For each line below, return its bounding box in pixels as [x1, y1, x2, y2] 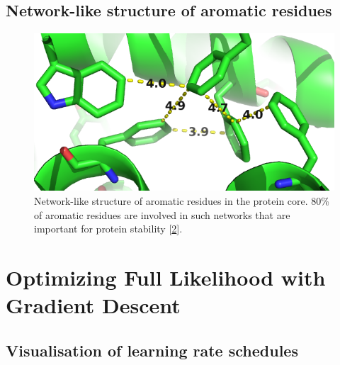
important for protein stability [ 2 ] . [34, 221, 183, 236]
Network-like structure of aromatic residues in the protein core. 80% [34, 193, 329, 208]
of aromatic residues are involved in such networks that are [34, 207, 290, 222]
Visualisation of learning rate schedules [6, 339, 298, 361]
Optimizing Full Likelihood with [6, 263, 326, 292]
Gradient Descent [6, 291, 181, 320]
